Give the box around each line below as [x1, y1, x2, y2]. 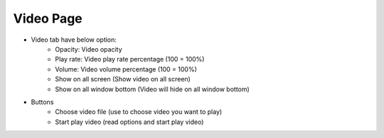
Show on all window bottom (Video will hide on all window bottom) [55, 85, 250, 93]
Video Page [13, 11, 83, 26]
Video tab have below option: [31, 35, 117, 44]
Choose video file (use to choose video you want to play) [55, 108, 223, 116]
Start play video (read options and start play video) [55, 117, 204, 126]
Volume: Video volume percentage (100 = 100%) [55, 64, 197, 74]
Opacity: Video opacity [55, 45, 122, 53]
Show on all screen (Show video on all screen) [55, 75, 191, 84]
